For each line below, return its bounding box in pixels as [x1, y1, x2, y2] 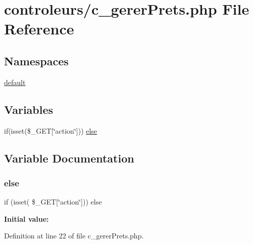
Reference [4, 18, 74, 39]
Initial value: [4, 213, 49, 224]
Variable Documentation [4, 150, 134, 166]
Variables [4, 101, 54, 117]
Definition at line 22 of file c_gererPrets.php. [4, 230, 144, 241]
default [4, 76, 26, 87]
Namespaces [4, 53, 69, 68]
